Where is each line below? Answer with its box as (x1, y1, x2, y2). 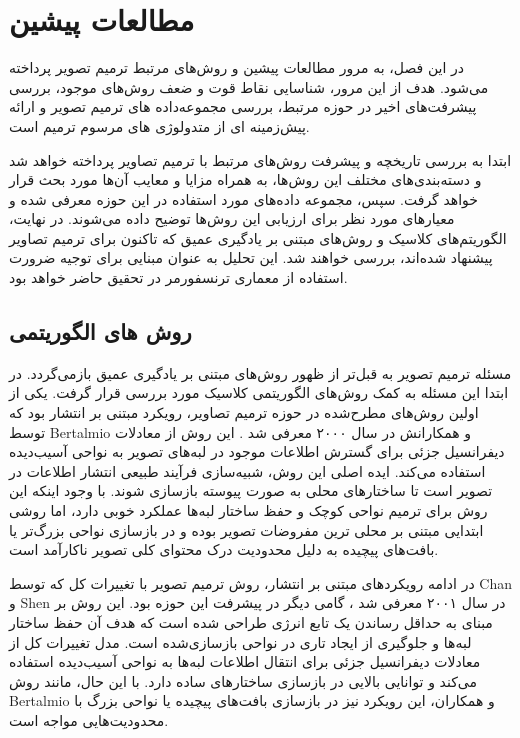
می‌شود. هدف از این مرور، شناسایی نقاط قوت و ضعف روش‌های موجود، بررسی (9, 76, 489, 97)
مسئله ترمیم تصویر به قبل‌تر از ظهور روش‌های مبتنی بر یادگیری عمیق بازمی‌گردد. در (9, 362, 512, 383)
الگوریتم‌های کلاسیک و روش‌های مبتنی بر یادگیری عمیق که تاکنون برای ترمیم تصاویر (9, 227, 507, 248)
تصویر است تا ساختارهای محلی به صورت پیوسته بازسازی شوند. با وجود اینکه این (9, 480, 493, 501)
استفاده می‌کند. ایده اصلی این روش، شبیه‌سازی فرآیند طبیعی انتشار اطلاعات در (9, 460, 486, 481)
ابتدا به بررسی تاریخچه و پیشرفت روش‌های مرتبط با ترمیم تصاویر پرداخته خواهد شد (9, 149, 512, 170)
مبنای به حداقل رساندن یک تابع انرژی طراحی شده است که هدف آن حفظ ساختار (9, 611, 493, 632)
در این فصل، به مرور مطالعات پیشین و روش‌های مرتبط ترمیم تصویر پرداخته (9, 57, 464, 78)
